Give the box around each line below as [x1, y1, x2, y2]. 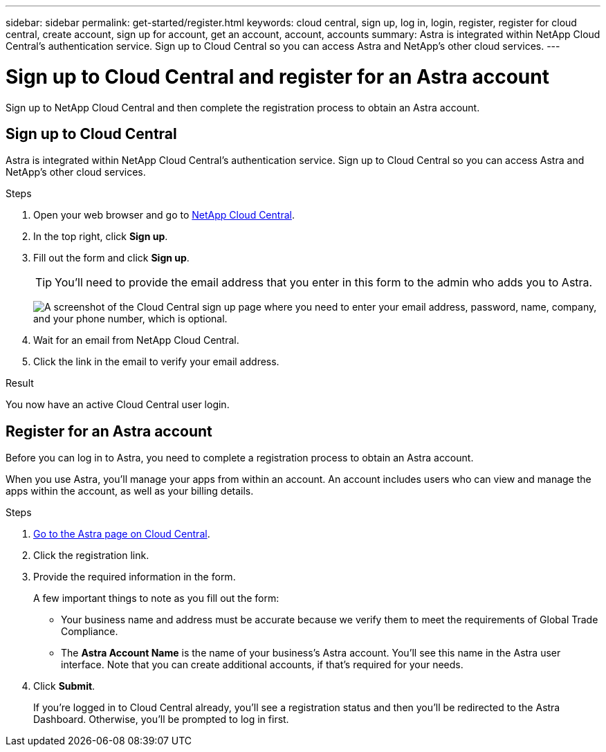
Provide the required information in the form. [33, 571, 236, 583]
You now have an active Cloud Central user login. [6, 398, 230, 411]
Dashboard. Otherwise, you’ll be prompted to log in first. [33, 713, 289, 726]
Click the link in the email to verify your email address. [33, 356, 279, 368]
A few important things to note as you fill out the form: [33, 592, 279, 605]
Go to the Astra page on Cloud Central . [33, 528, 210, 540]
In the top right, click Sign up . [33, 230, 168, 243]
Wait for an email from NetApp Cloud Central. [33, 334, 239, 347]
